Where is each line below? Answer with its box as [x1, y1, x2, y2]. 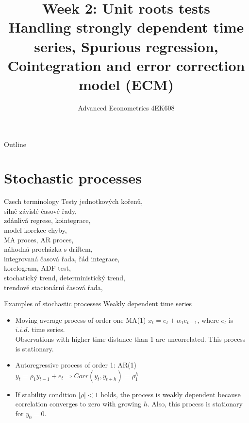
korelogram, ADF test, [4, 263, 71, 273]
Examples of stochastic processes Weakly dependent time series [4, 298, 192, 309]
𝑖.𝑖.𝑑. [15, 327, 30, 334]
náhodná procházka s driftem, [4, 244, 93, 254]
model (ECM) [78, 74, 174, 94]
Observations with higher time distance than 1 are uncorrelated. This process [15, 333, 246, 344]
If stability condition [15, 389, 77, 399]
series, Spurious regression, [34, 36, 218, 56]
